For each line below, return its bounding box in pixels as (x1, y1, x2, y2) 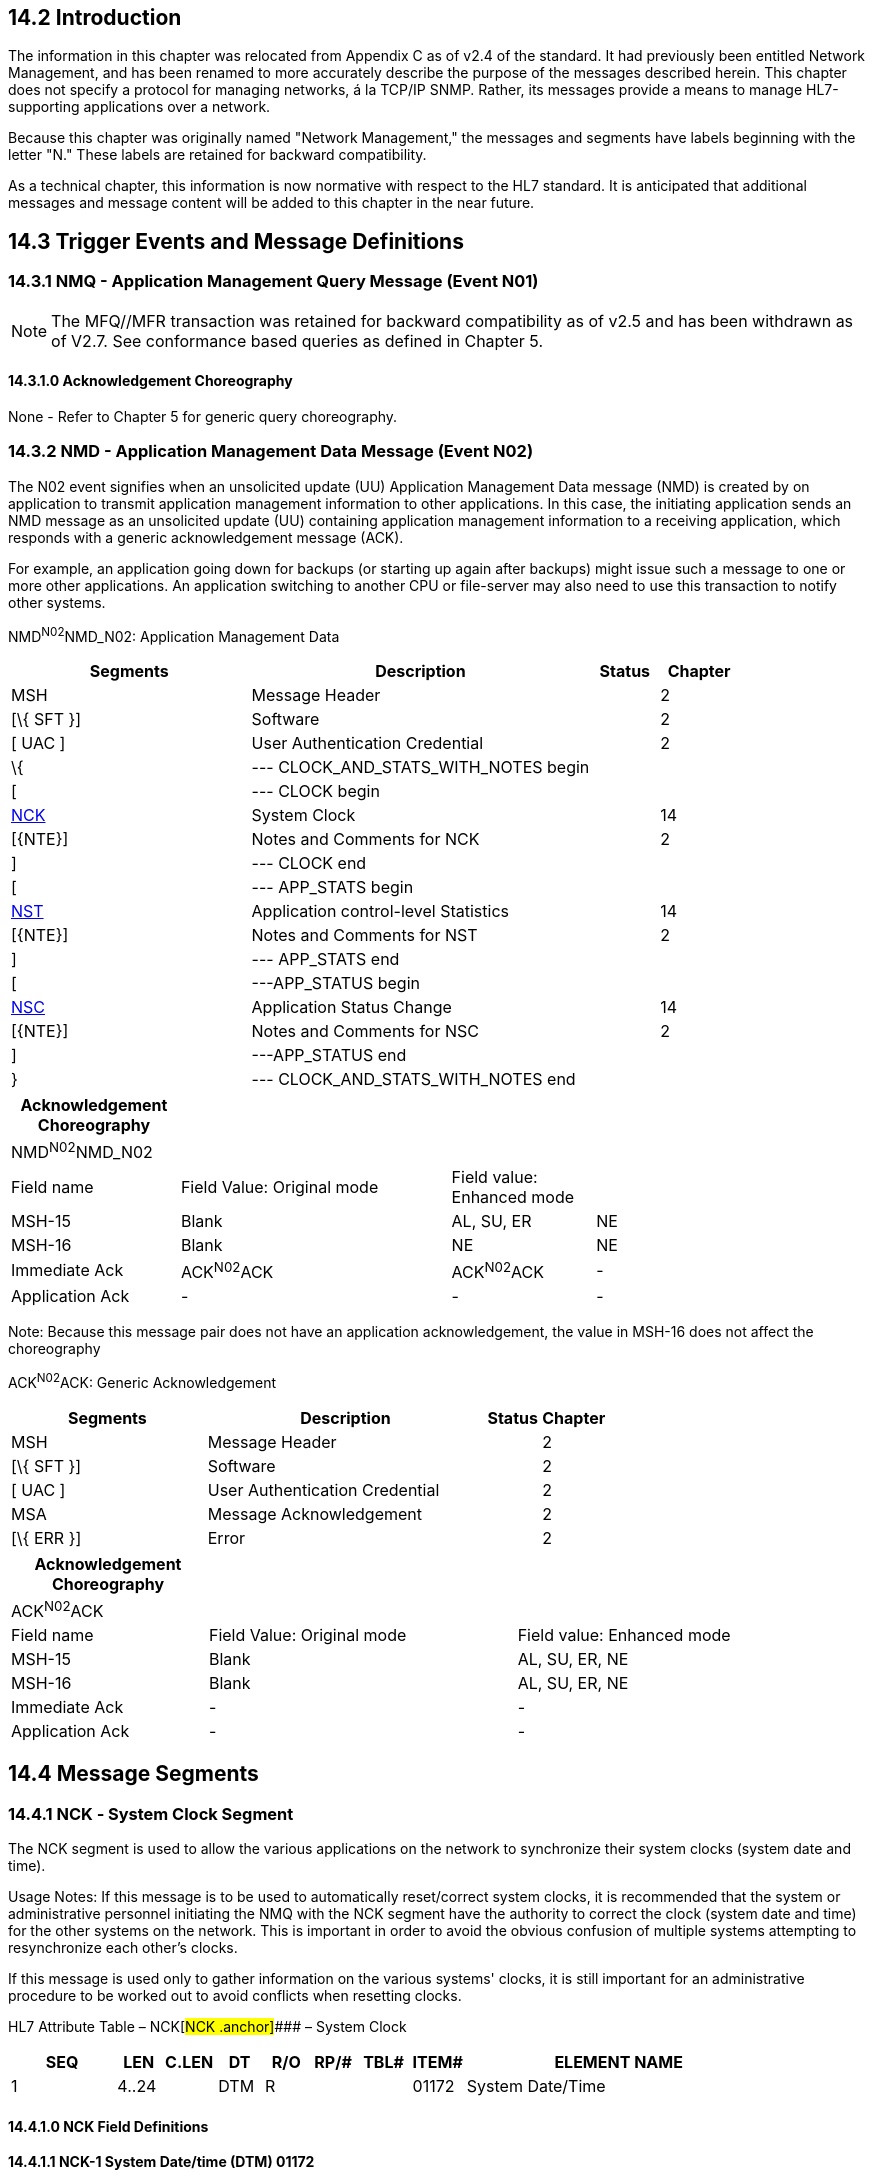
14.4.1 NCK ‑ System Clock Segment (8, 1803, 294, 1824)
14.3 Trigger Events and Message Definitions (8, 228, 464, 254)
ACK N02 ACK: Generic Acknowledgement (8, 1370, 276, 1391)
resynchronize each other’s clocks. (8, 1939, 238, 1957)
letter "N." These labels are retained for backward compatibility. (8, 146, 427, 164)
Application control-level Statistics (251, 901, 509, 922)
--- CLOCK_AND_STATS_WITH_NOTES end (251, 1069, 576, 1090)
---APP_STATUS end (251, 1045, 407, 1066)
